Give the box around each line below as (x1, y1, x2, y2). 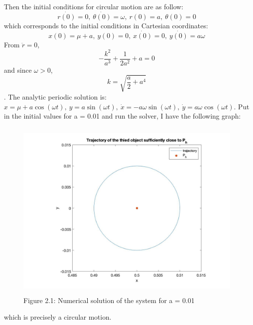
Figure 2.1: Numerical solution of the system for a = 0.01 (23, 295, 195, 305)
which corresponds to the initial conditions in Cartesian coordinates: (4, 20, 208, 30)
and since (4, 64, 32, 75)
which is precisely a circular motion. (4, 312, 112, 322)
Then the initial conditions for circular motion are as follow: (4, 1, 183, 11)
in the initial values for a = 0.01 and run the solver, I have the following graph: (4, 111, 241, 121)
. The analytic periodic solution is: (4, 91, 107, 102)
